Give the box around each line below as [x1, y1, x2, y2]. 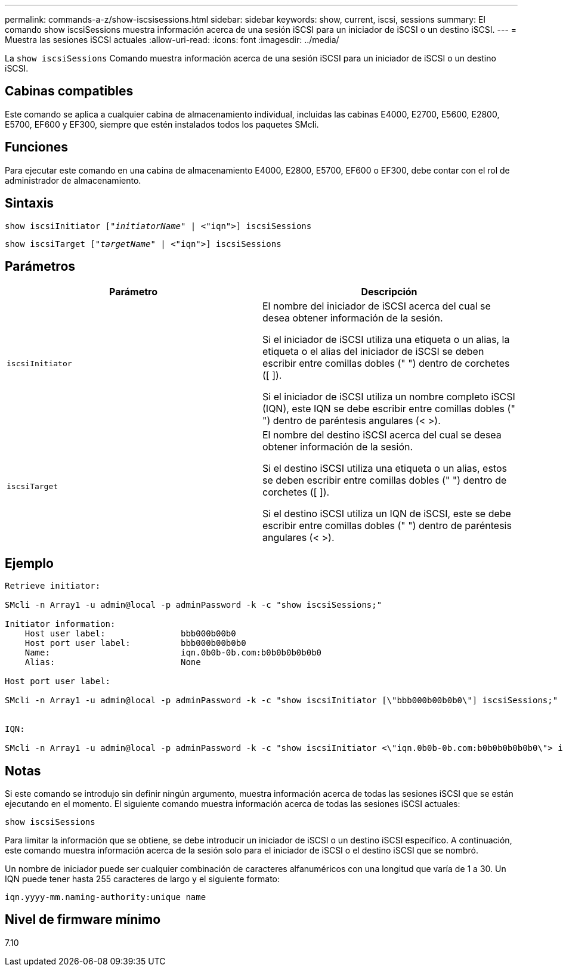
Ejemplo [5, 555, 54, 571]
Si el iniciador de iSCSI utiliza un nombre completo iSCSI [262, 391, 515, 403]
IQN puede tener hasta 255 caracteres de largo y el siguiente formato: [5, 874, 280, 885]
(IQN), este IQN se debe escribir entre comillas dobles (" [262, 403, 515, 415]
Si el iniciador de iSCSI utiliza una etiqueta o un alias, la [262, 333, 510, 346]
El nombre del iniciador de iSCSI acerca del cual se [262, 300, 491, 313]
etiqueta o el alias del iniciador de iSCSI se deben [262, 345, 484, 358]
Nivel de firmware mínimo [5, 912, 161, 927]
